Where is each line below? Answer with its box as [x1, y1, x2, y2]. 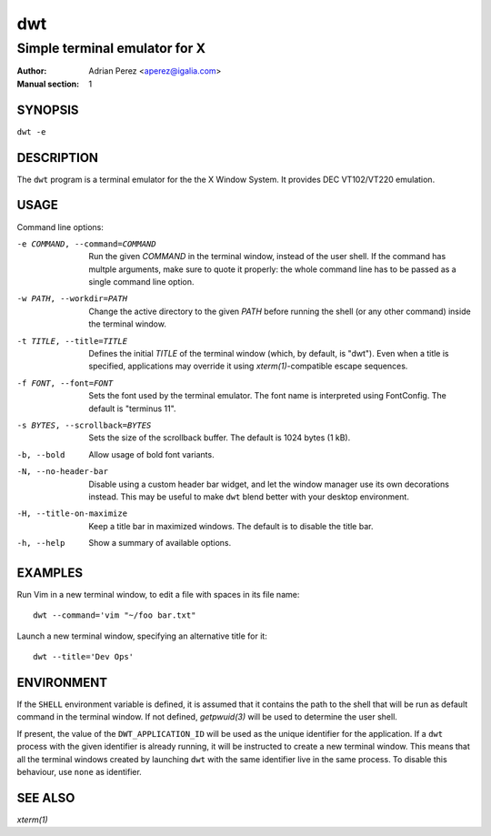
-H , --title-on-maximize [16, 509, 127, 519]
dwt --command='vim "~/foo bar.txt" [33, 610, 196, 620]
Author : [16, 65, 47, 76]
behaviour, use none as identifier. [16, 767, 143, 778]
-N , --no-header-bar [16, 467, 109, 477]
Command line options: [16, 221, 104, 232]
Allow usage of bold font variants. [88, 448, 215, 459]
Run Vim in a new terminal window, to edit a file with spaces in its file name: [16, 589, 300, 599]
